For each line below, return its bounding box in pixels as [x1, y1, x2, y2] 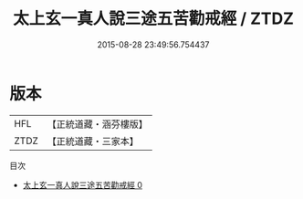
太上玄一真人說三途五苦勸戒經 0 [22, 179, 143, 190]
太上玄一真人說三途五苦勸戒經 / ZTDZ [12, 8, 295, 29]
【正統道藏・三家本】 [47, 134, 140, 147]
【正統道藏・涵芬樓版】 [47, 118, 149, 131]
